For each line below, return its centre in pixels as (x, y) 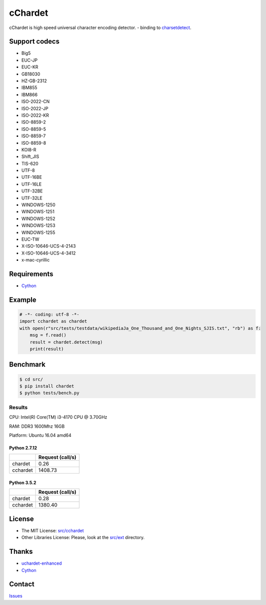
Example (23, 300)
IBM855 (29, 88)
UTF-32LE (32, 198)
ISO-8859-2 (34, 122)
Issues (16, 596)
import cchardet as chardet (53, 321)
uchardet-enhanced (42, 563)
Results (18, 407)
